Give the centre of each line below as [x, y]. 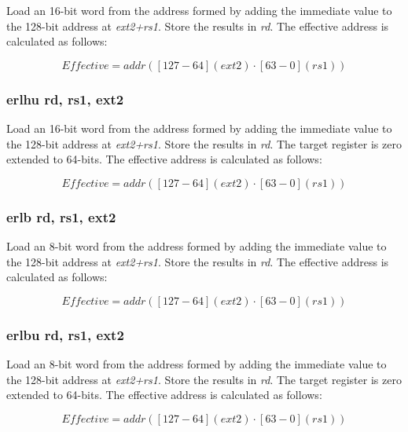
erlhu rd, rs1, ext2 [65, 99]
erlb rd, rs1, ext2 [61, 216]
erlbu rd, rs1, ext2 [65, 334]
